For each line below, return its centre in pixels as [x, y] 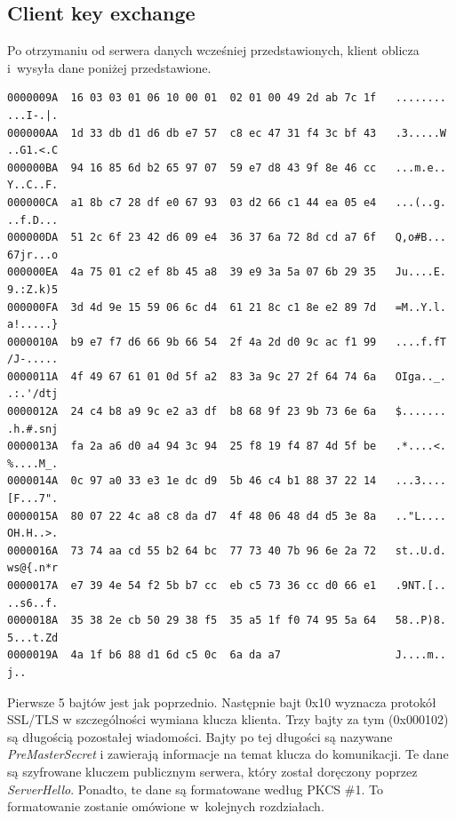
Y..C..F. [33, 185]
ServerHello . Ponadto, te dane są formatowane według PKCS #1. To [195, 789]
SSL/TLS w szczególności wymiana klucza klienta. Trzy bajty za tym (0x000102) [228, 719]
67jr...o [33, 255]
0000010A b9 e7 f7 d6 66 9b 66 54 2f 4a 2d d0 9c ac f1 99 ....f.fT [227, 342]
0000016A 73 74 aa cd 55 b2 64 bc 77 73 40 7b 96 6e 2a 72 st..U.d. [227, 550]
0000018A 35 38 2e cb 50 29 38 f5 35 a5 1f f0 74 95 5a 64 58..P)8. [227, 621]
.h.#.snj [33, 429]
